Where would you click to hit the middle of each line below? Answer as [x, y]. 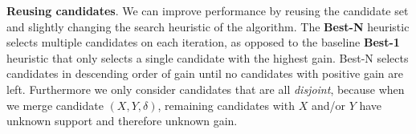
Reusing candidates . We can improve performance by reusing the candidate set [208, 10]
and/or [328, 105]
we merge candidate [55, 105]
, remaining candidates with [226, 105]
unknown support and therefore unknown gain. [122, 121]
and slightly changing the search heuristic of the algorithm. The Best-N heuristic [208, 26]
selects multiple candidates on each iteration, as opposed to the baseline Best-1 [203, 42]
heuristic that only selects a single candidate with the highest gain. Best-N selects [208, 57]
